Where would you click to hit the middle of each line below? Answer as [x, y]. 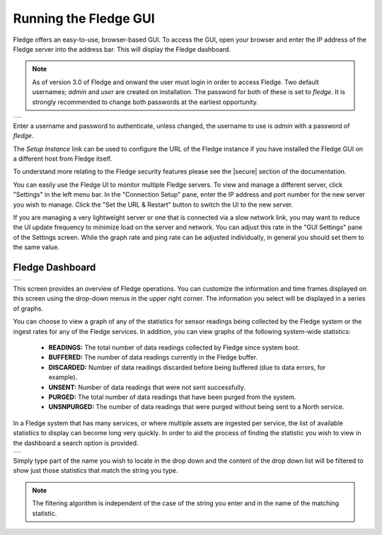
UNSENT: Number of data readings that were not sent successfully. [147, 387]
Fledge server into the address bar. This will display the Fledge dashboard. [122, 49]
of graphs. [28, 309]
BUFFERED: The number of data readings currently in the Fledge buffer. [153, 357]
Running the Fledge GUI [84, 18]
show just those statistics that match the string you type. [95, 471]
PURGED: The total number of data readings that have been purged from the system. [172, 397]
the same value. [36, 247]
